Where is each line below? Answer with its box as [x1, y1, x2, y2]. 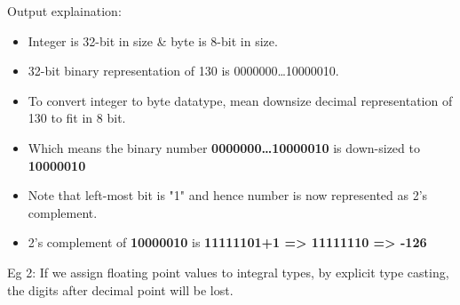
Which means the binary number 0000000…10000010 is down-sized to [28, 138, 420, 157]
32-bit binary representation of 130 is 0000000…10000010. [28, 61, 339, 80]
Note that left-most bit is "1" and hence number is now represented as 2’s [28, 186, 428, 205]
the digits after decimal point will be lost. [7, 280, 234, 299]
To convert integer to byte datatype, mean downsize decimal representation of [28, 91, 453, 109]
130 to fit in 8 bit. [28, 108, 126, 127]
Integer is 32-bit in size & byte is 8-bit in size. [28, 31, 278, 50]
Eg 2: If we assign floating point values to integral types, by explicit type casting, [7, 262, 449, 281]
